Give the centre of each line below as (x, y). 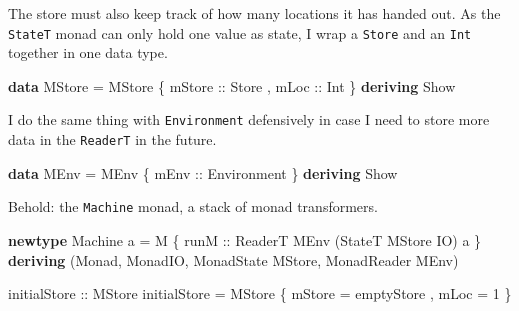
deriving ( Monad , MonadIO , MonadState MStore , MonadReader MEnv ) (233, 259)
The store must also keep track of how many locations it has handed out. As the (254, 13)
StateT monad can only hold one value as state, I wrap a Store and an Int (240, 32)
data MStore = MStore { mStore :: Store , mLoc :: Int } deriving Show (232, 85)
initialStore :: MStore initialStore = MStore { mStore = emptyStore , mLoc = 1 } (260, 293)
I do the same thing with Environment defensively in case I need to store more (249, 119)
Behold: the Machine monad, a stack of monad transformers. (193, 206)
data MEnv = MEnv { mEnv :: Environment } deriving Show (203, 172)
